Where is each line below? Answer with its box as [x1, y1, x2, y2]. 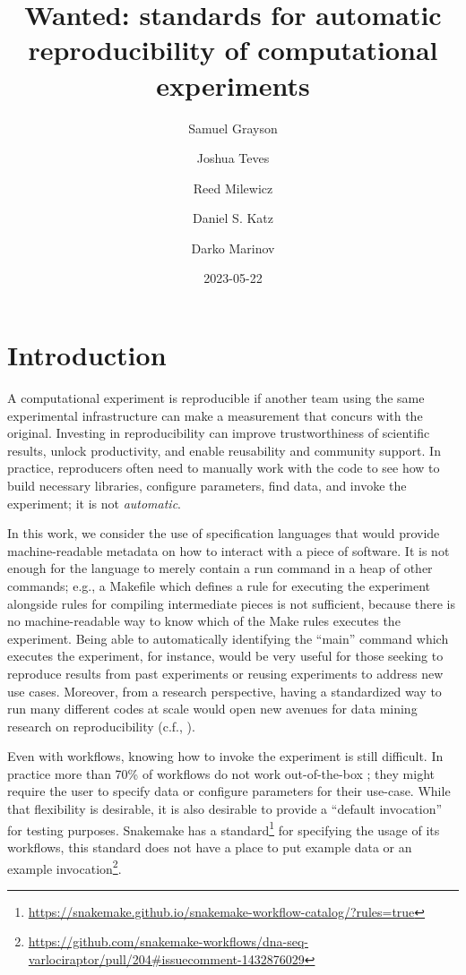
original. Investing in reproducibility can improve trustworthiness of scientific [7, 423, 430, 442]
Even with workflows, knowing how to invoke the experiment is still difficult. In [7, 747, 444, 765]
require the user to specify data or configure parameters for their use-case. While [7, 782, 451, 800]
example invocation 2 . [7, 856, 122, 877]
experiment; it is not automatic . [7, 493, 181, 512]
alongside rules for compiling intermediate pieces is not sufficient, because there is [7, 594, 455, 612]
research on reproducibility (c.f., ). [7, 716, 195, 735]
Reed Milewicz [193, 178, 273, 197]
